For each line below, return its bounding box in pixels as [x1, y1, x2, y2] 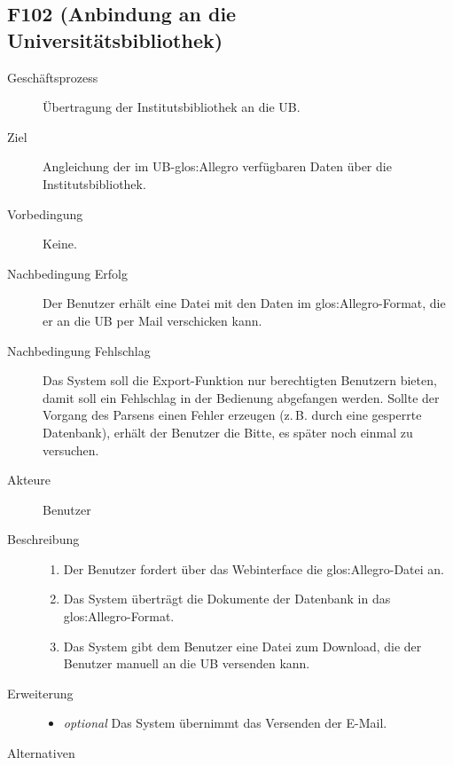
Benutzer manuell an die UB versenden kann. [63, 654, 310, 673]
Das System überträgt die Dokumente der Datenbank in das [63, 589, 391, 608]
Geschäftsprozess [7, 67, 98, 86]
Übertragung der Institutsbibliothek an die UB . [43, 98, 301, 116]
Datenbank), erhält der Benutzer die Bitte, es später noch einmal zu [43, 422, 413, 441]
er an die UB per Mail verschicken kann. [43, 311, 262, 329]
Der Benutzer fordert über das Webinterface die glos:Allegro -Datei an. [63, 559, 444, 578]
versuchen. [43, 440, 99, 459]
